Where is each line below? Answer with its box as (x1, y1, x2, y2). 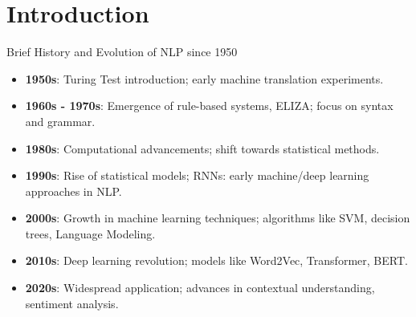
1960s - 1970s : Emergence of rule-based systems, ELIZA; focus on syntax (25, 97, 394, 114)
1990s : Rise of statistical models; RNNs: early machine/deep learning (25, 167, 369, 184)
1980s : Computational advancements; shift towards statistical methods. (25, 140, 380, 156)
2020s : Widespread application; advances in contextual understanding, (25, 279, 375, 296)
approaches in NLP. (25, 182, 122, 199)
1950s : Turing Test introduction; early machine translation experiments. (25, 70, 384, 87)
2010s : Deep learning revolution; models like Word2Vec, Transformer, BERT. (25, 252, 408, 269)
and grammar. (25, 112, 96, 129)
